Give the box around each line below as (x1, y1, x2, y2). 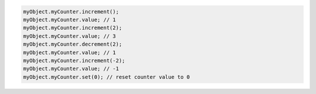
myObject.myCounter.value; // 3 (23, 33, 116, 39)
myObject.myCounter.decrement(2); (23, 41, 122, 48)
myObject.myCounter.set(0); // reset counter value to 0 (23, 74, 190, 80)
